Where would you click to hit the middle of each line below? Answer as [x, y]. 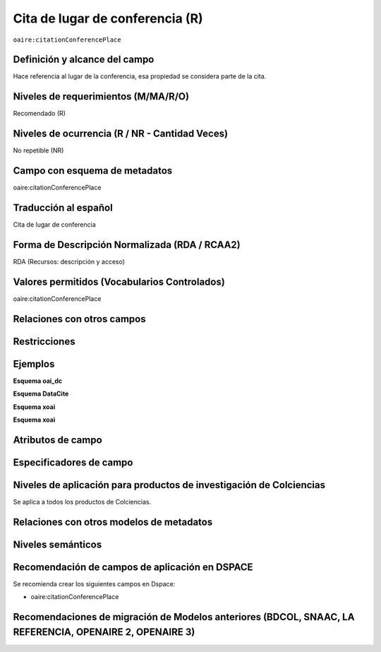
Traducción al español [63, 207]
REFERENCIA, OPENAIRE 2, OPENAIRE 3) [104, 632]
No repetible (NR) [38, 150]
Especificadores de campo [73, 462]
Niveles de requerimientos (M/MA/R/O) [101, 96]
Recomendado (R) [40, 114]
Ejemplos [34, 364]
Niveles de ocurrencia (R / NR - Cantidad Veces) [121, 134]
